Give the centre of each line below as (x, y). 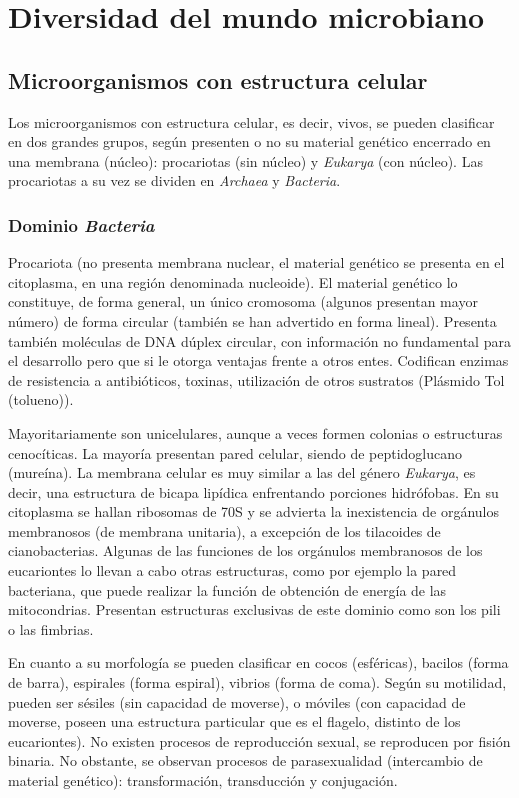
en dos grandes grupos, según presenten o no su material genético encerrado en (249, 141)
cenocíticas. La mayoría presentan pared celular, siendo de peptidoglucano (235, 452)
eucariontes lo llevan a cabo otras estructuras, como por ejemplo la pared (232, 570)
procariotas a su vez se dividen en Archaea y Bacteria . (174, 180)
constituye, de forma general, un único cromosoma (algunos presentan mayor (243, 301)
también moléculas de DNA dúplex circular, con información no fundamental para (259, 340)
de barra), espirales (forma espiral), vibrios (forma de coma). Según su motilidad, (257, 682)
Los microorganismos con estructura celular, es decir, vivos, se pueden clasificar (251, 121)
